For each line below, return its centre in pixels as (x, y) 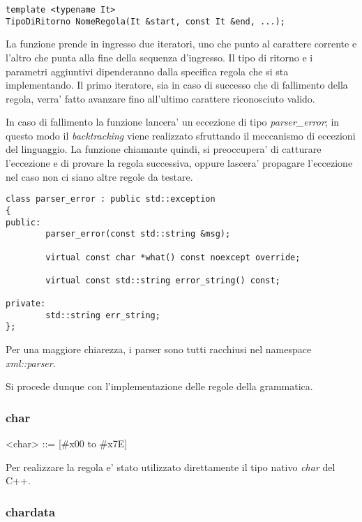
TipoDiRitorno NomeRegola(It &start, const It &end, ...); (145, 21)
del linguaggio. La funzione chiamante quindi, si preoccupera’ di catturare (164, 149)
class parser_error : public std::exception (111, 199)
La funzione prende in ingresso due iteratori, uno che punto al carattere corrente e (181, 44)
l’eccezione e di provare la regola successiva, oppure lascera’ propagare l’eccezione (179, 163)
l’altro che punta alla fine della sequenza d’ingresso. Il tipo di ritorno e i (159, 57)
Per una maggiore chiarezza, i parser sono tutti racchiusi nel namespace (159, 349)
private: (26, 304)
